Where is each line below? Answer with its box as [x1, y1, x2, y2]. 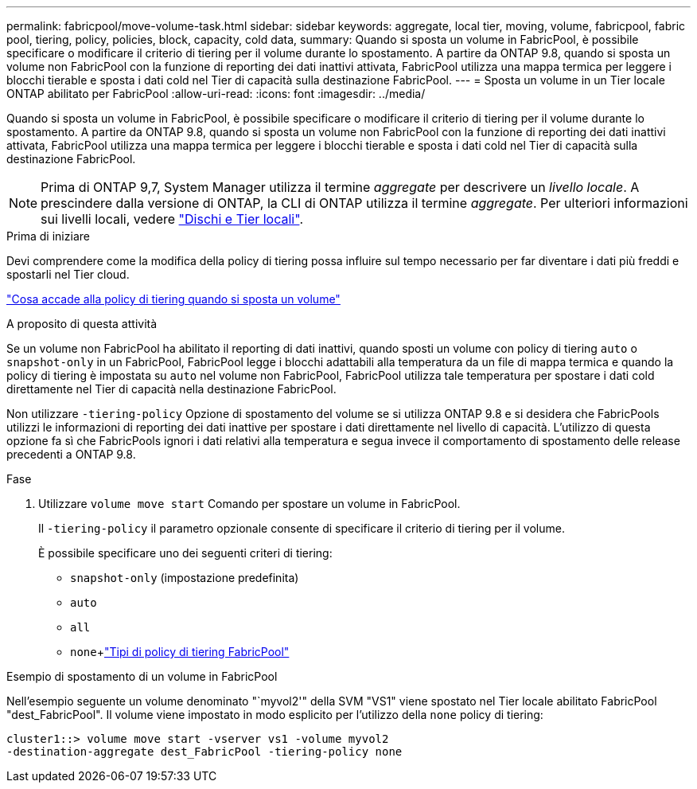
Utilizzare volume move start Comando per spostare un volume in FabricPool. [38, 497, 461, 510]
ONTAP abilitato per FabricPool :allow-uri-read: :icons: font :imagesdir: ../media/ [6, 87, 426, 100]
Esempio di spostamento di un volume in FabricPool [6, 670, 278, 683]
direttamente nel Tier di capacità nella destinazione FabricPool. [6, 382, 337, 396]
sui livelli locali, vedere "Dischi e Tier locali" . [41, 211, 303, 227]
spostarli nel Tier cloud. [6, 268, 130, 281]
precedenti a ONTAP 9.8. [6, 447, 136, 461]
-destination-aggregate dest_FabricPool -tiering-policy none [6, 745, 403, 758]
